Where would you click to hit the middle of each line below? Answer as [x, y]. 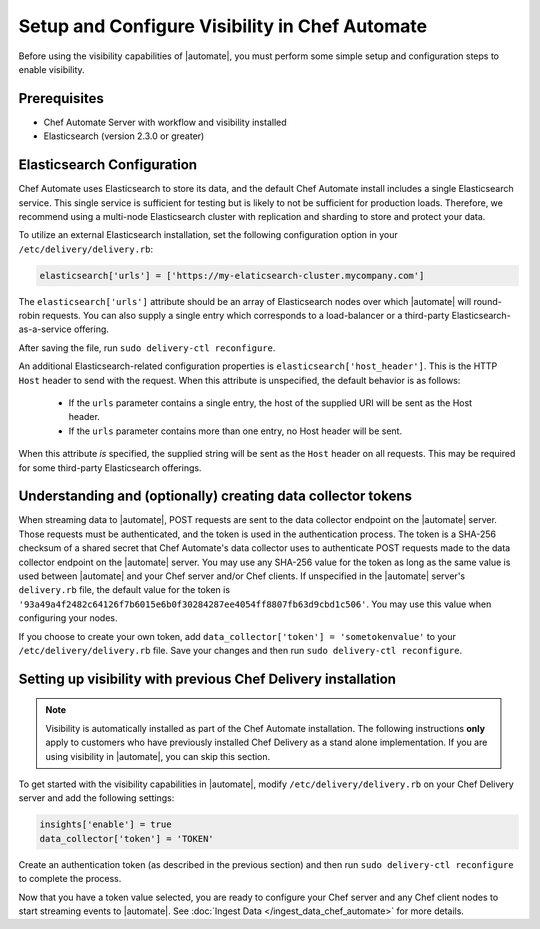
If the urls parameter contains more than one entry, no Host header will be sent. [235, 431]
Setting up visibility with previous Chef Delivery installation [207, 678]
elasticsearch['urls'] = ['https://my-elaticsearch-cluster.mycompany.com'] [232, 275]
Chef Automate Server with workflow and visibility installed [165, 122]
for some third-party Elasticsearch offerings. [110, 467]
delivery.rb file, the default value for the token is [124, 590]
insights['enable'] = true [105, 824]
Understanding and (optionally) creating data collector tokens [215, 496]
